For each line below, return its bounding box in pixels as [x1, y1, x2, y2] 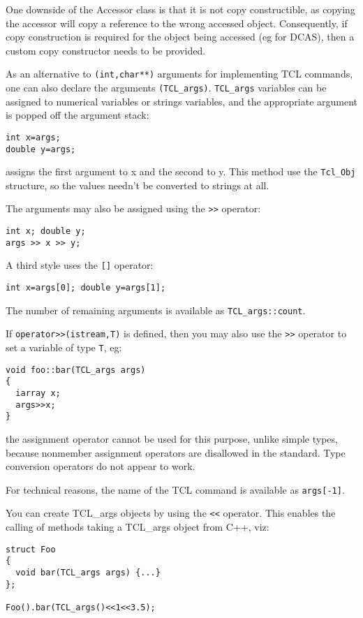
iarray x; [15, 388, 61, 398]
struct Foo [6, 544, 56, 554]
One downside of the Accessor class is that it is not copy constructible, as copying [6, 2, 355, 16]
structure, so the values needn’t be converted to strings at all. [6, 177, 269, 192]
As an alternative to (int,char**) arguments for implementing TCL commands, [6, 66, 353, 81]
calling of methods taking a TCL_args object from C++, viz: [6, 520, 269, 534]
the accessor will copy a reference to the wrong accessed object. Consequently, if [6, 15, 348, 30]
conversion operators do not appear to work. [6, 459, 195, 473]
